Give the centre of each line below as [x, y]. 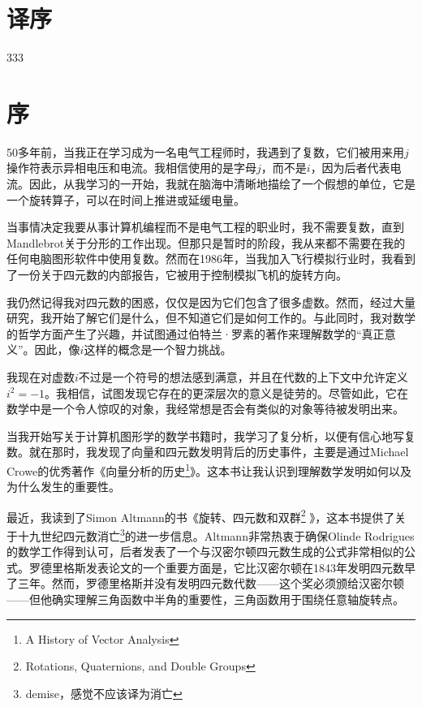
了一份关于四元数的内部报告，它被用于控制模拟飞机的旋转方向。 [177, 274]
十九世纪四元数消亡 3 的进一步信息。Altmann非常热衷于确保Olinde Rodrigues [216, 535]
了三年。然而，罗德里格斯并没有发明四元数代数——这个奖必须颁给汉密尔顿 [205, 583]
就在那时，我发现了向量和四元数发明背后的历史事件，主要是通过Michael [219, 452]
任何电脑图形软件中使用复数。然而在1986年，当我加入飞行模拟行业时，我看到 [211, 259]
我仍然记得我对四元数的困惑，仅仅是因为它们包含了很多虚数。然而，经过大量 [211, 302]
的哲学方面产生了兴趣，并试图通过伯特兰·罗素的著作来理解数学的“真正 [196, 333]
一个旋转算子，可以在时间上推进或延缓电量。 [126, 199]
